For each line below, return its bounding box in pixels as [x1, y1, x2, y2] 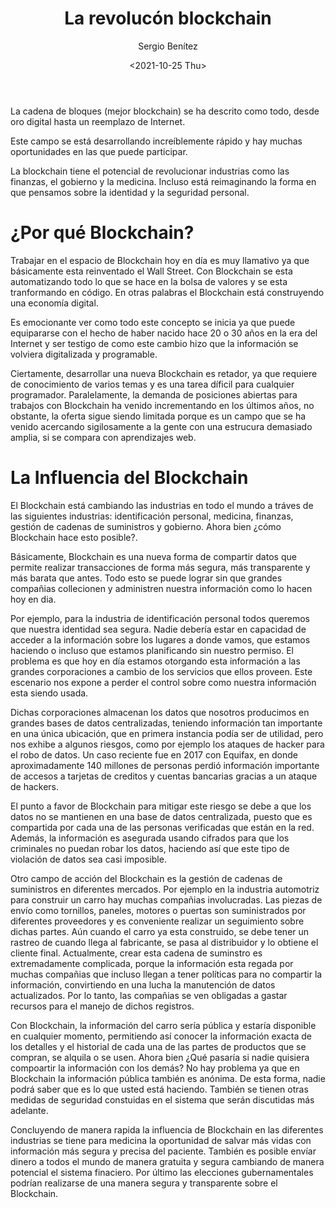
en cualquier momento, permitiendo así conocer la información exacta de [10, 1030, 313, 1042]
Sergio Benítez [138, 40, 198, 52]
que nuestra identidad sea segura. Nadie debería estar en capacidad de [10, 623, 307, 635]
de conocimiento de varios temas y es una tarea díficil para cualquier [10, 378, 295, 390]
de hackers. [10, 780, 60, 792]
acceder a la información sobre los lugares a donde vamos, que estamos [10, 633, 311, 646]
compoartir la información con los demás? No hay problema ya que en [10, 1062, 300, 1074]
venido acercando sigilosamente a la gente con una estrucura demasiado [10, 420, 313, 432]
